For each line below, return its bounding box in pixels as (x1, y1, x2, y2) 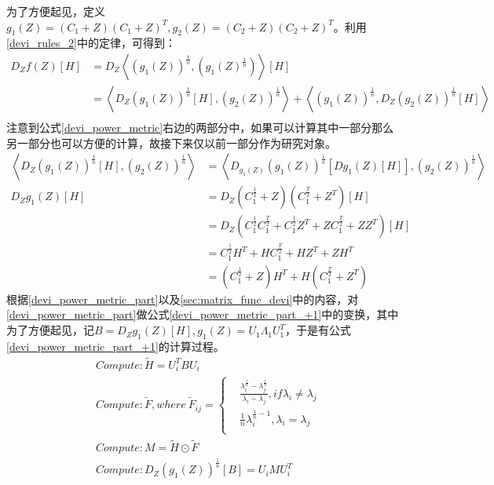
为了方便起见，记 (6, 322, 94, 338)
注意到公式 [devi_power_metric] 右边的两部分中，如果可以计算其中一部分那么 (6, 119, 394, 136)
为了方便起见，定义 (6, 3, 105, 19)
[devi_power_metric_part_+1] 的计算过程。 (6, 337, 225, 354)
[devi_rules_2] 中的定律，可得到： (6, 35, 176, 51)
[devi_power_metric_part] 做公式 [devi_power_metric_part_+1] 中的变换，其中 (6, 306, 399, 323)
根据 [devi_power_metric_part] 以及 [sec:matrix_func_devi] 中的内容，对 (6, 290, 359, 307)
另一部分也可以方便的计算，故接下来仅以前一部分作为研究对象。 (6, 134, 336, 151)
